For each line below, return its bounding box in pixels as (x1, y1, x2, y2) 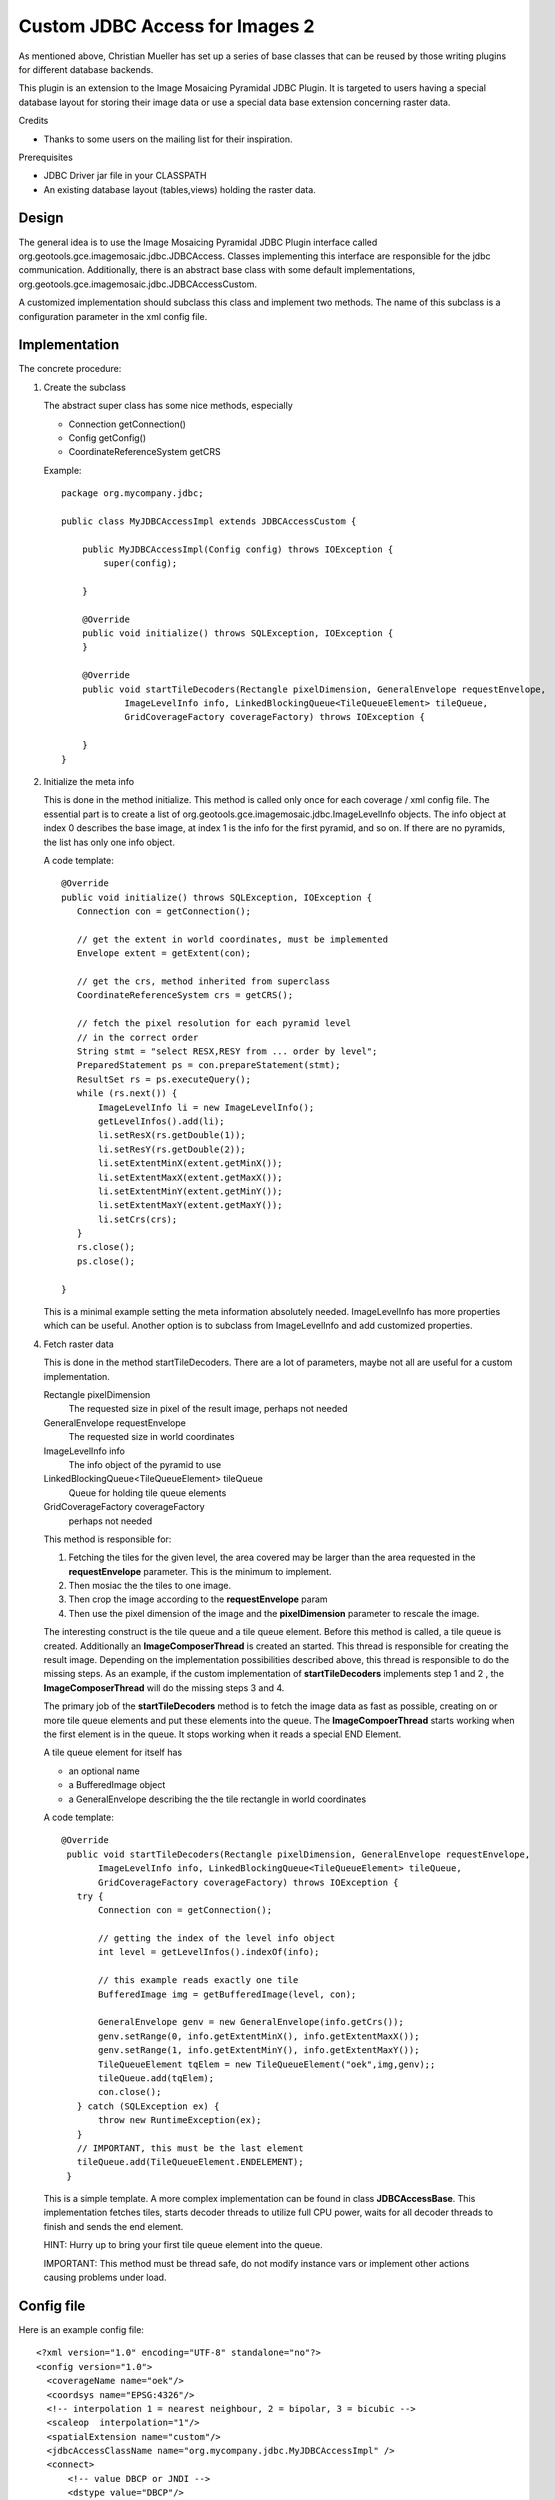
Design (18, 210, 64, 227)
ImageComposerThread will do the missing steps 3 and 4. (43, 1681, 285, 1694)
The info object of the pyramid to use (68, 1458, 222, 1470)
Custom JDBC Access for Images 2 (18, 15, 315, 37)
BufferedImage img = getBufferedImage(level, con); (98, 1988, 357, 2000)
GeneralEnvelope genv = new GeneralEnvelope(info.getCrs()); (98, 2016, 404, 2028)
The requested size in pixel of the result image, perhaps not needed (68, 1403, 348, 1415)
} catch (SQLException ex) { (76, 2100, 220, 2112)
